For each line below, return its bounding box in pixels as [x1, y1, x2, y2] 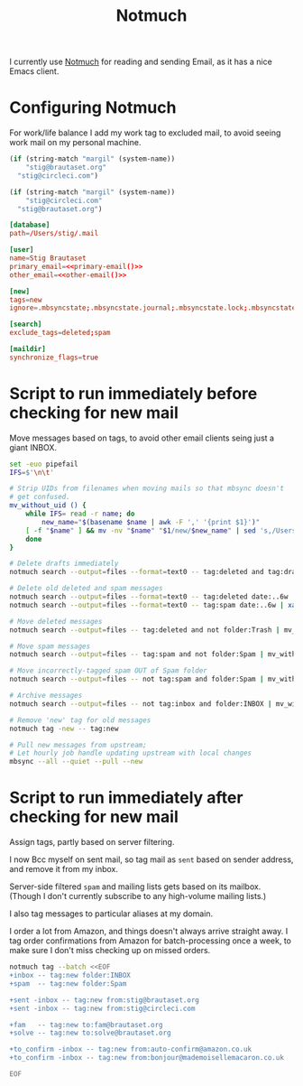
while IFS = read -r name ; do [25, 509, 135, 519]
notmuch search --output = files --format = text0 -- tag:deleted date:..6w [9, 592, 289, 601]
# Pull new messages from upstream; [9, 740, 147, 749]
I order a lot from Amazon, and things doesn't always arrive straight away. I [9, 926, 289, 937]
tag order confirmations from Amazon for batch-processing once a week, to [9, 935, 291, 946]
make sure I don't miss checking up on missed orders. [9, 945, 211, 956]
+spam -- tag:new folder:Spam [9, 979, 127, 989]
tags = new [9, 295, 42, 304]
